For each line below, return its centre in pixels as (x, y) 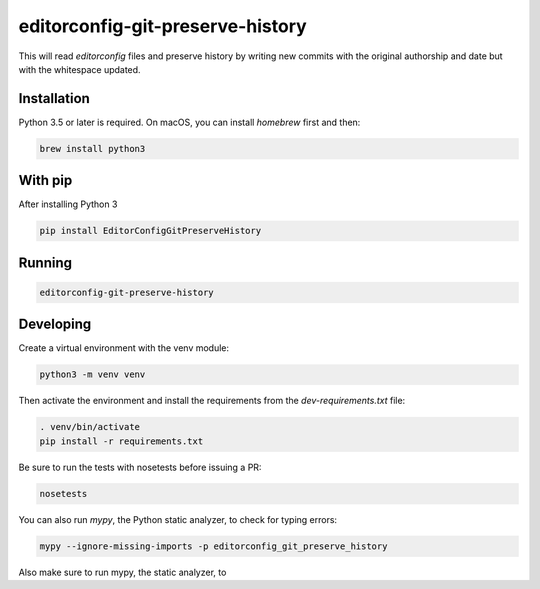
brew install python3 (92, 148)
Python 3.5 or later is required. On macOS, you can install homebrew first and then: (189, 122)
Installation (54, 98)
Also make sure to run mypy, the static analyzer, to (122, 572)
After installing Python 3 (68, 204)
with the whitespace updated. (79, 69)
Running (45, 262)
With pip (45, 180)
